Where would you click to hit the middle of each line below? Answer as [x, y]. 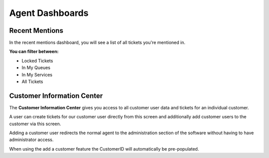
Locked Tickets [37, 61]
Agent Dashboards [49, 13]
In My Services [37, 75]
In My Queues [36, 68]
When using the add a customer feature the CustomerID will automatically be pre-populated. [104, 149]
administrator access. [31, 140]
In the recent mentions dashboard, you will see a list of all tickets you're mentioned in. [97, 43]
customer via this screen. [35, 124]
